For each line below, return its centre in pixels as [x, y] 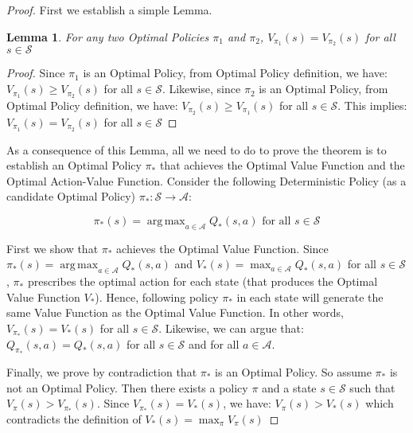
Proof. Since [36, 73]
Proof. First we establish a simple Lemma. [109, 10]
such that [372, 387]
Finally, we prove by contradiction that [102, 372]
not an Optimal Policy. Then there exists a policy [127, 387]
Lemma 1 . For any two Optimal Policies [108, 36]
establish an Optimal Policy [74, 165]
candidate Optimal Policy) [71, 196]
